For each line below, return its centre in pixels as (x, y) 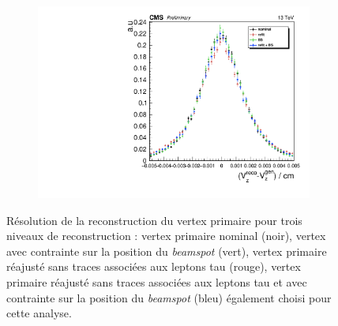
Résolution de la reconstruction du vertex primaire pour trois (154, 220)
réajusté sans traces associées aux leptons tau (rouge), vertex (154, 266)
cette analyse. (39, 313)
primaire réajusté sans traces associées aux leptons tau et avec (157, 282)
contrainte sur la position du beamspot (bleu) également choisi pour (169, 297)
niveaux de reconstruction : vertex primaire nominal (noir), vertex (166, 236)
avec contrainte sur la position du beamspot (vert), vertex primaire (167, 251)
